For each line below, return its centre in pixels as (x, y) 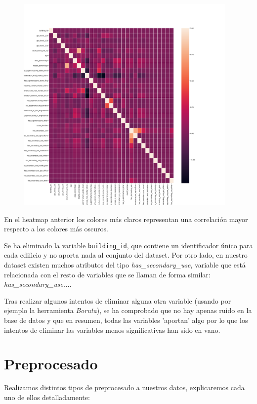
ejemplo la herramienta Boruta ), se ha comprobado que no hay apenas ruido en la (128, 310)
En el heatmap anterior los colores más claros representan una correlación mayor (126, 219)
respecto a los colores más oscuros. (56, 229)
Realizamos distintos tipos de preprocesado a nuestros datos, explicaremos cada (124, 387)
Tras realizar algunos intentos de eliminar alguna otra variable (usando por (118, 300)
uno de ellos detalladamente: (47, 397)
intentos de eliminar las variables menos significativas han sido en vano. (112, 330)
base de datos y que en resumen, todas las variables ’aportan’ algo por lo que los (126, 320)
